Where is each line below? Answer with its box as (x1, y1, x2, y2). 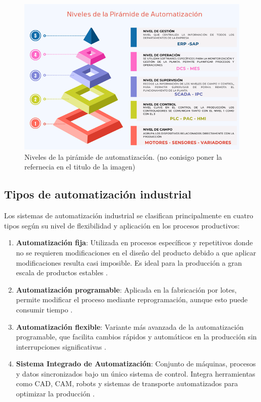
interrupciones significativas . (16, 341, 107, 352)
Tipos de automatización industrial (4, 186, 191, 202)
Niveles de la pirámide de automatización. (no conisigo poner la (24, 151, 222, 162)
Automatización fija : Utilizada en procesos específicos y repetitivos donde (16, 237, 253, 248)
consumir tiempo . (16, 304, 73, 314)
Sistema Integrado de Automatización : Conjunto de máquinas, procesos (16, 358, 256, 369)
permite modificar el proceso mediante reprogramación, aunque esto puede (16, 294, 248, 305)
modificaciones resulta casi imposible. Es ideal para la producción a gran (16, 257, 242, 268)
